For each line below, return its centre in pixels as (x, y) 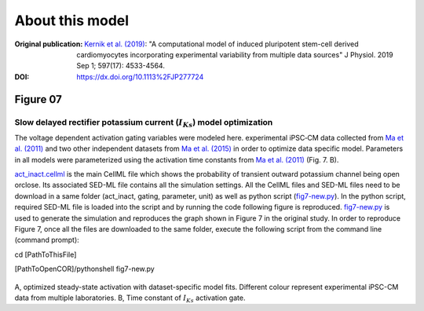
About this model (72, 20)
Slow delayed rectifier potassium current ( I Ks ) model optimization (144, 123)
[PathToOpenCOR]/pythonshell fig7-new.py (84, 269)
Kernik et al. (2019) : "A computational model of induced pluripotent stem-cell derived (221, 44)
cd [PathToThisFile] (46, 254)
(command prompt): (47, 240)
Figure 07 (38, 99)
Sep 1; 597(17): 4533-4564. (121, 66)
